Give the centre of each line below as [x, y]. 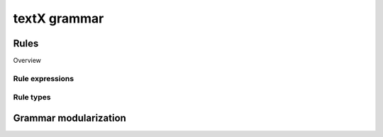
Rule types [32, 97]
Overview [27, 61]
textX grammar [59, 18]
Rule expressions [44, 78]
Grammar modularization [70, 118]
